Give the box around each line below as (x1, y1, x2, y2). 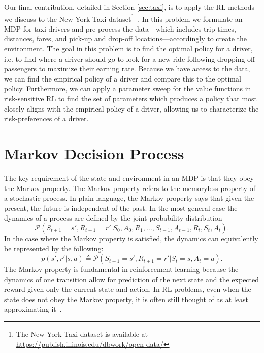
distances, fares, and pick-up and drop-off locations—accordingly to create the (4, 33, 247, 44)
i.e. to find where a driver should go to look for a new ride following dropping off (4, 53, 255, 64)
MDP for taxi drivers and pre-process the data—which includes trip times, (4, 23, 236, 34)
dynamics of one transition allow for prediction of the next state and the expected (4, 274, 259, 284)
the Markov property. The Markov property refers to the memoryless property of (4, 182, 255, 193)
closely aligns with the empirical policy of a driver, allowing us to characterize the (4, 103, 259, 114)
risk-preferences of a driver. (4, 113, 89, 124)
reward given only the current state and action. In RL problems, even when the (4, 284, 251, 294)
